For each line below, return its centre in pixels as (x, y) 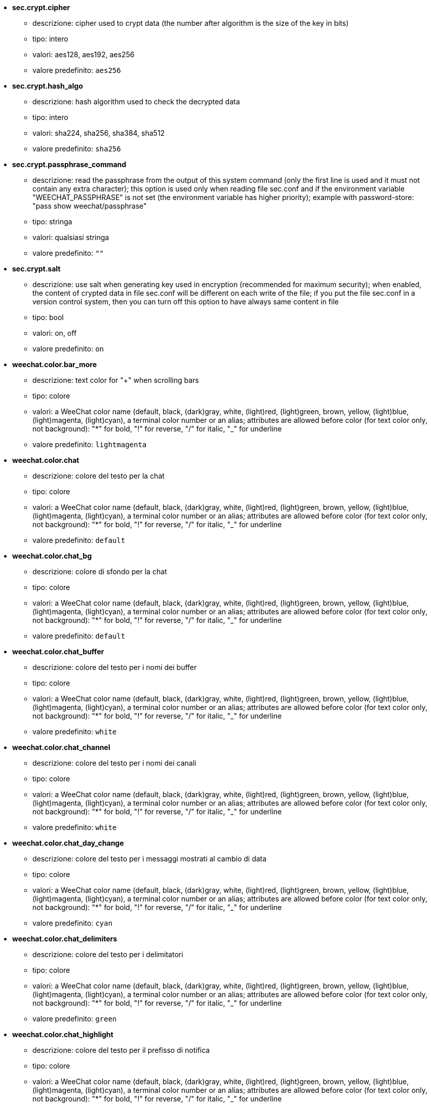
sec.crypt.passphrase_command (69, 164)
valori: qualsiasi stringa (71, 237)
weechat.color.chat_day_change (68, 843)
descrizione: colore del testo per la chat (99, 476)
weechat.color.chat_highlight (63, 1034)
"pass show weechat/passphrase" (90, 206)
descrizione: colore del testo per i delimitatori (108, 954)
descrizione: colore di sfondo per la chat (100, 571)
